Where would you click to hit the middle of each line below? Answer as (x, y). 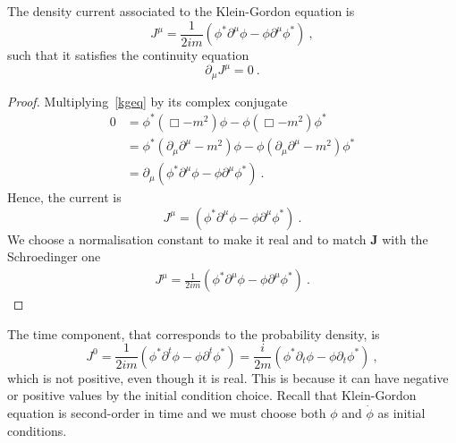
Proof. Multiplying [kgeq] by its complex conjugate (148, 101)
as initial (401, 412)
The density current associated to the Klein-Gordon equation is (181, 11)
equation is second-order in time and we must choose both (167, 412)
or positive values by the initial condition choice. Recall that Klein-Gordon (212, 395)
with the (405, 239)
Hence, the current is (64, 197)
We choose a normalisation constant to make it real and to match (187, 239)
